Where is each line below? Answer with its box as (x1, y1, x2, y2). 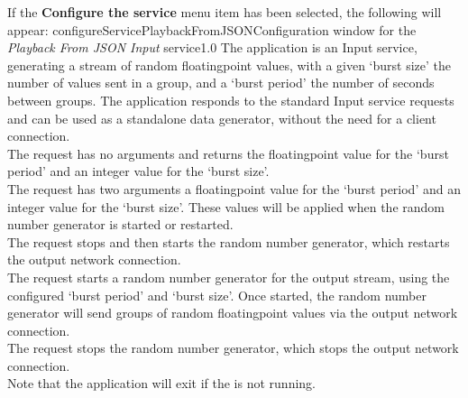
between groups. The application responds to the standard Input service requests (7, 90, 454, 109)
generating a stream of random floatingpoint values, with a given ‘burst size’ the (7, 55, 452, 74)
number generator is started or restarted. (7, 215, 234, 234)
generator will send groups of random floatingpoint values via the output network (7, 303, 458, 322)
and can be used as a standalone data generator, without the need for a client (7, 108, 436, 127)
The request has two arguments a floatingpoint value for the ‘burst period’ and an (7, 179, 461, 198)
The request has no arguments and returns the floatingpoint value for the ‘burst (7, 143, 449, 162)
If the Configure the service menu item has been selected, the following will (7, 3, 442, 21)
